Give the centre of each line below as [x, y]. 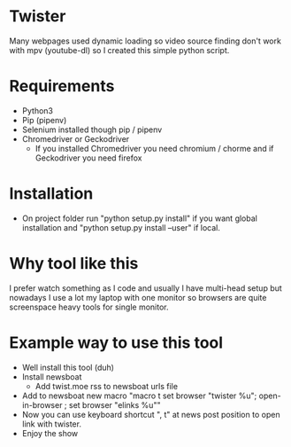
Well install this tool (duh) [68, 367]
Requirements [62, 86]
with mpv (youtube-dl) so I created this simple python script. [119, 50]
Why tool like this [74, 263]
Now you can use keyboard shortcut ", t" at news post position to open [151, 414]
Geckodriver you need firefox [88, 158]
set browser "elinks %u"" [115, 404]
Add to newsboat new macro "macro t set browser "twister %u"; [139, 396]
